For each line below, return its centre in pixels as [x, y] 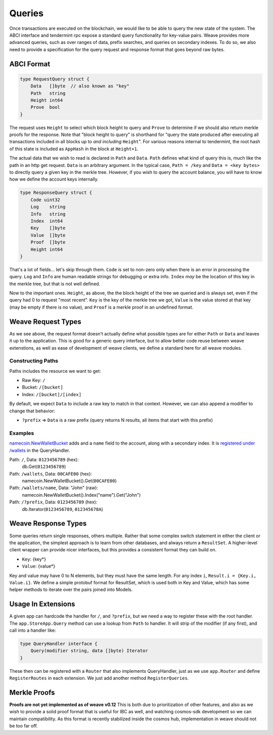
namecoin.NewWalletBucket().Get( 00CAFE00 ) [70, 481]
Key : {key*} [34, 559]
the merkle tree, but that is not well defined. [55, 284]
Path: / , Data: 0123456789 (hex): [44, 459]
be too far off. [24, 726]
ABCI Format [30, 64]
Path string [48, 93]
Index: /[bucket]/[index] [52, 394]
